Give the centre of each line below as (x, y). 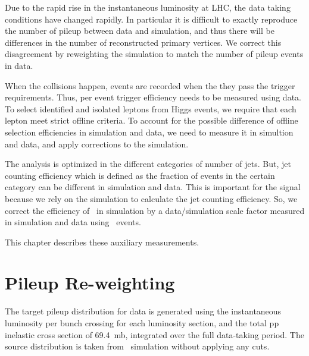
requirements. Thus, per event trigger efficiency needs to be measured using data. (153, 97)
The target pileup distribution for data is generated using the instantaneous (143, 311)
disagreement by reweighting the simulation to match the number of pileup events (154, 54)
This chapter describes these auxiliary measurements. (102, 242)
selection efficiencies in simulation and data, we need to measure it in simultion (149, 132)
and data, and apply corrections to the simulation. (97, 144)
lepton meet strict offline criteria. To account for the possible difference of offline (152, 120)
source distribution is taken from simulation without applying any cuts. (137, 346)
